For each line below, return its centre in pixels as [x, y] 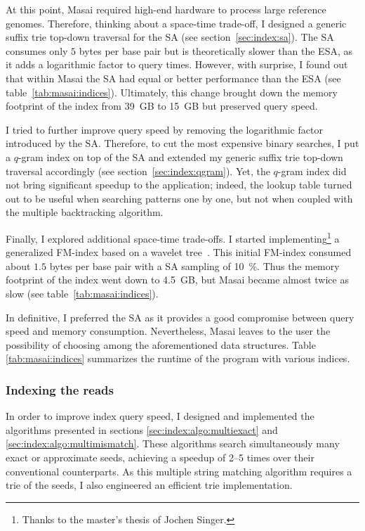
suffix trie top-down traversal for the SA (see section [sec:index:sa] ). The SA [170, 37]
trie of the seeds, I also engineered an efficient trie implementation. [149, 485]
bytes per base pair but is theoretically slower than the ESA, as [215, 50]
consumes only [37, 50]
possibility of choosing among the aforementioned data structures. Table [161, 344]
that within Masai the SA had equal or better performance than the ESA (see [173, 78]
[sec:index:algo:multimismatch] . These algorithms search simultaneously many [173, 443]
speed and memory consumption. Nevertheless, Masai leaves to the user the [168, 331]
